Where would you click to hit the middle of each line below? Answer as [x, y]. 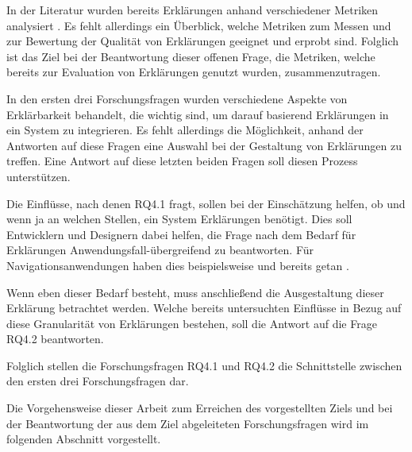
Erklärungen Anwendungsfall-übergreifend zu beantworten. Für [160, 250]
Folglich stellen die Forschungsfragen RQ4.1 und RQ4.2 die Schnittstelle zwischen [204, 365]
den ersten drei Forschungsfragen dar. [98, 381]
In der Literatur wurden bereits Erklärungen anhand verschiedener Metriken [193, 10]
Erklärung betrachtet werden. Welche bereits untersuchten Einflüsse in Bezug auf [204, 308]
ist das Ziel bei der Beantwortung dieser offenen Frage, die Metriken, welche [191, 56]
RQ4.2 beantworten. [55, 339]
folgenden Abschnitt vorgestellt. [84, 439]
